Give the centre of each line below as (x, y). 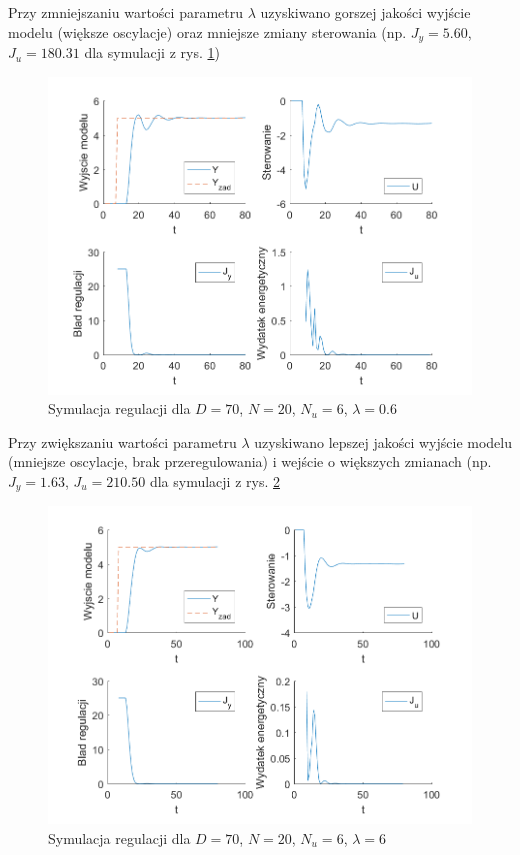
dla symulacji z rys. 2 (214, 480)
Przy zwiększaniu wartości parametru (122, 441)
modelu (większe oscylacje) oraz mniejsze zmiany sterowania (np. (207, 31)
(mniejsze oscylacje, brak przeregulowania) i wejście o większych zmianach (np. (250, 461)
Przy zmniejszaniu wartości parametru (126, 12)
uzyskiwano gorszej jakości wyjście (365, 12)
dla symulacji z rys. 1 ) (152, 52)
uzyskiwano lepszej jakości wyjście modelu (383, 441)
